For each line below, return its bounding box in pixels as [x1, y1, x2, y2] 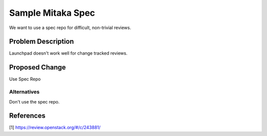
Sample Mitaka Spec [9, 7, 95, 18]
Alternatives [9, 89, 40, 96]
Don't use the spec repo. [9, 99, 60, 104]
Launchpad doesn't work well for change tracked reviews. [9, 50, 128, 56]
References [9, 111, 45, 120]
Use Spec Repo [9, 76, 41, 82]
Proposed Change [9, 63, 66, 71]
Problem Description [9, 37, 74, 46]
